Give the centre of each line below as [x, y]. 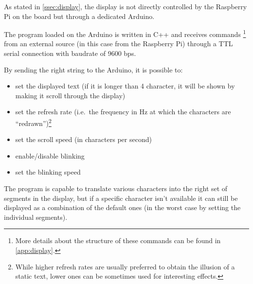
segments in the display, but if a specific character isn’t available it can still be [121, 198]
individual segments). [36, 217]
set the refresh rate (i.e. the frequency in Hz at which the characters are [123, 112]
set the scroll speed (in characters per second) [83, 139]
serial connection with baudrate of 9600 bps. [70, 53]
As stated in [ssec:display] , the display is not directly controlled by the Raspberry [126, 6]
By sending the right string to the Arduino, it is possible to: [93, 69]
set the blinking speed [48, 172]
